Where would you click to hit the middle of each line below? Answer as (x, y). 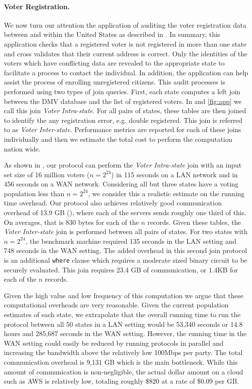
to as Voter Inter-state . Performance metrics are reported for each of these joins (123, 129)
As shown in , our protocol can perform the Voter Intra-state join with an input (123, 165)
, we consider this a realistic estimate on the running (166, 193)
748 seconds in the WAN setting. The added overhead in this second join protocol (126, 250)
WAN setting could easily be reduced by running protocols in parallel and (114, 343)
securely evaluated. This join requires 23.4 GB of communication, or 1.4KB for (121, 269)
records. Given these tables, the (194, 222)
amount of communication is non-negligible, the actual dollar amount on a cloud (124, 371)
